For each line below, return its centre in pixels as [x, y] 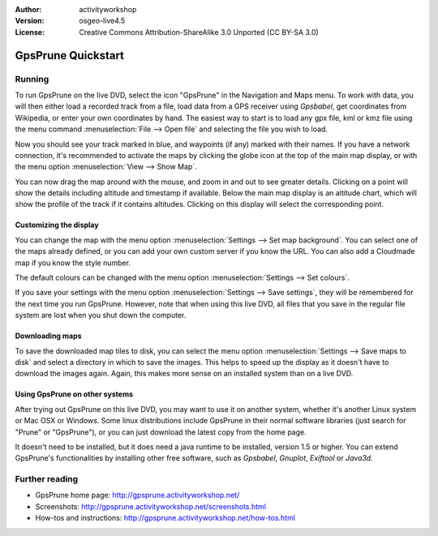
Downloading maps [48, 336]
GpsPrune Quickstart [70, 56]
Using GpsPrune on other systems [74, 394]
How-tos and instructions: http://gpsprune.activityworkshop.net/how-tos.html [165, 518]
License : [30, 32]
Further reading [47, 479]
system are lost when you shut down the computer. [101, 315]
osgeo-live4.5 [102, 21]
